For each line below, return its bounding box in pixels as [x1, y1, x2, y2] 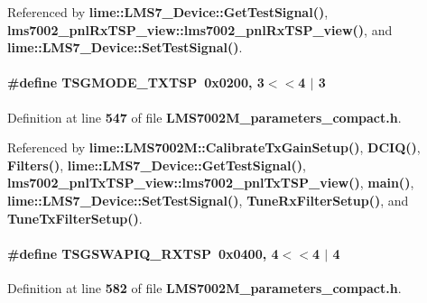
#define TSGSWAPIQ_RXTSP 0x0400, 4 [7, 243, 279, 262]
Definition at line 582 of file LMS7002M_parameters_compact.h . [7, 278, 402, 297]
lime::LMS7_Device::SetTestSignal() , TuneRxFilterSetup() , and [7, 190, 409, 209]
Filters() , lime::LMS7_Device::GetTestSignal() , [7, 155, 306, 174]
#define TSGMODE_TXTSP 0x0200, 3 [7, 73, 265, 92]
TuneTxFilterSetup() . [7, 208, 143, 227]
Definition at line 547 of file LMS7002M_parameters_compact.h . [7, 107, 402, 126]
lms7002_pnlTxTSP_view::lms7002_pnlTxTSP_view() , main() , [7, 173, 414, 192]
